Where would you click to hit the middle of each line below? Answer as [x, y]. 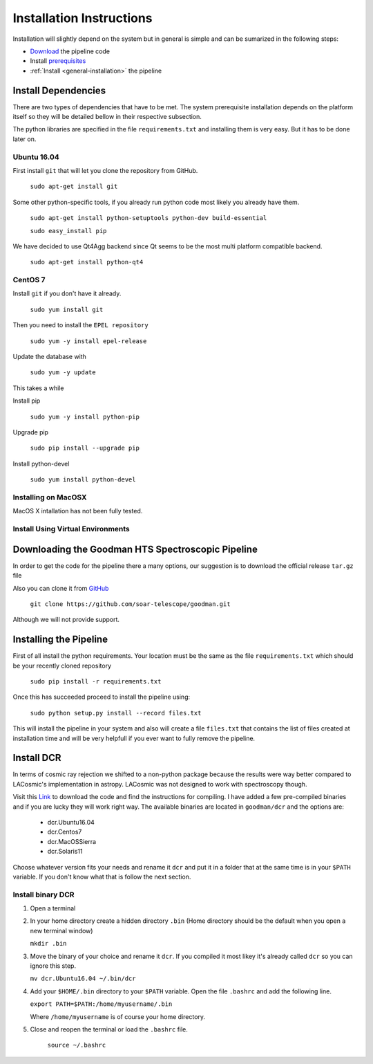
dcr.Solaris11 [65, 852]
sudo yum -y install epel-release [88, 341]
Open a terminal [53, 908]
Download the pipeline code [70, 51]
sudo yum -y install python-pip [85, 416]
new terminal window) [61, 930]
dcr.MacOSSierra [72, 841]
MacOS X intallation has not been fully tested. [78, 511]
